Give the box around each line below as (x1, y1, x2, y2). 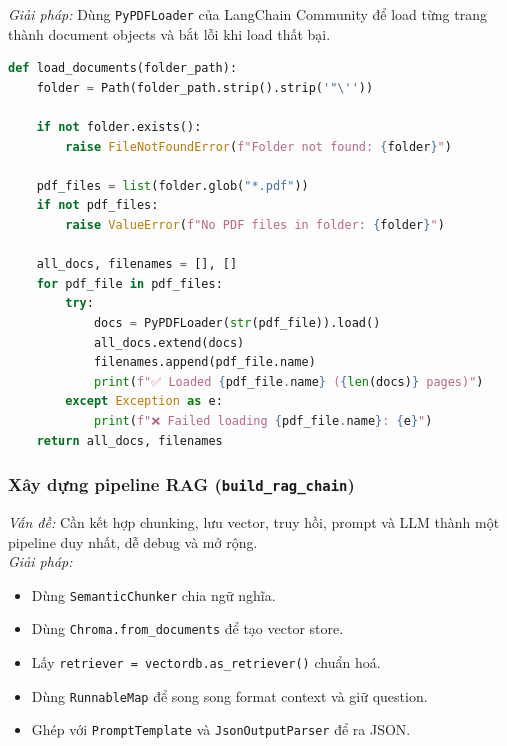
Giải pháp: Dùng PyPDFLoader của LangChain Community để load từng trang (8, 4, 487, 24)
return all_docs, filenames (36, 433, 223, 448)
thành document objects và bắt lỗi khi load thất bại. (8, 23, 331, 44)
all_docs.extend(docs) (93, 335, 245, 350)
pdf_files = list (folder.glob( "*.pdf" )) (36, 178, 309, 193)
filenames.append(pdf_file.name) (93, 355, 316, 370)
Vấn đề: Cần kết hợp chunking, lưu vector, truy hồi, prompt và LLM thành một (8, 511, 500, 532)
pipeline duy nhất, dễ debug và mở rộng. (8, 531, 258, 552)
